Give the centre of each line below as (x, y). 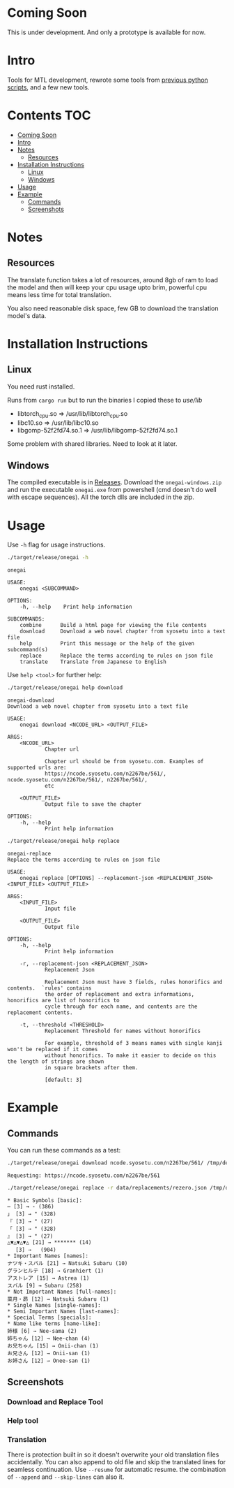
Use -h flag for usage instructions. (56, 545)
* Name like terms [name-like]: (54, 1323)
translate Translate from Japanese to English (93, 662)
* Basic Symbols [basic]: (45, 1200)
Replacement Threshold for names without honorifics (122, 1031)
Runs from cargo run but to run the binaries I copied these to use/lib (105, 400)
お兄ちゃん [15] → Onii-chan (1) (53, 1346)
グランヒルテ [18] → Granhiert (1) (56, 1271)
